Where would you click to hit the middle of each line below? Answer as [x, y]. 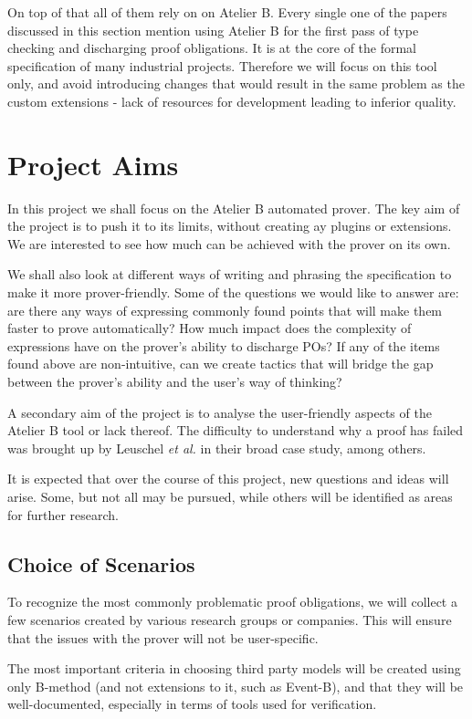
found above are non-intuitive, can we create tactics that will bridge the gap [220, 364]
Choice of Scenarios [101, 563]
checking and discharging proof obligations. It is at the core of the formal [212, 48]
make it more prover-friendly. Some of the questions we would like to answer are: [233, 292]
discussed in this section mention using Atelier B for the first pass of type [213, 30]
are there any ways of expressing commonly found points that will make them [225, 310]
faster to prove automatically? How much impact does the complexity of [210, 328]
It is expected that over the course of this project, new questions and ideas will [228, 479]
